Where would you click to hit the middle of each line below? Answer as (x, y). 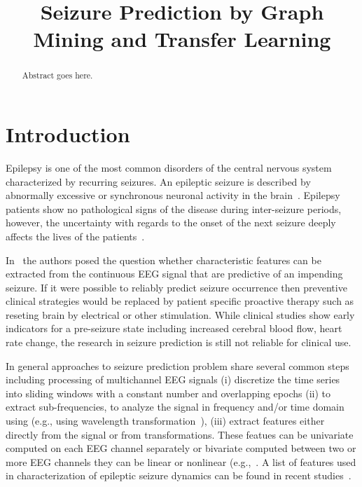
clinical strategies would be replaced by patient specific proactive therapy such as (180, 301)
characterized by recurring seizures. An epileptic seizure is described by (158, 181)
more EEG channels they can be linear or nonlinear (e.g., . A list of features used (181, 461)
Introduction (68, 134)
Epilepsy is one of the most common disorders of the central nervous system (169, 167)
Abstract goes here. (57, 75)
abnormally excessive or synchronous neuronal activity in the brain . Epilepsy (173, 195)
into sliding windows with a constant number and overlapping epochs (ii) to (168, 393)
